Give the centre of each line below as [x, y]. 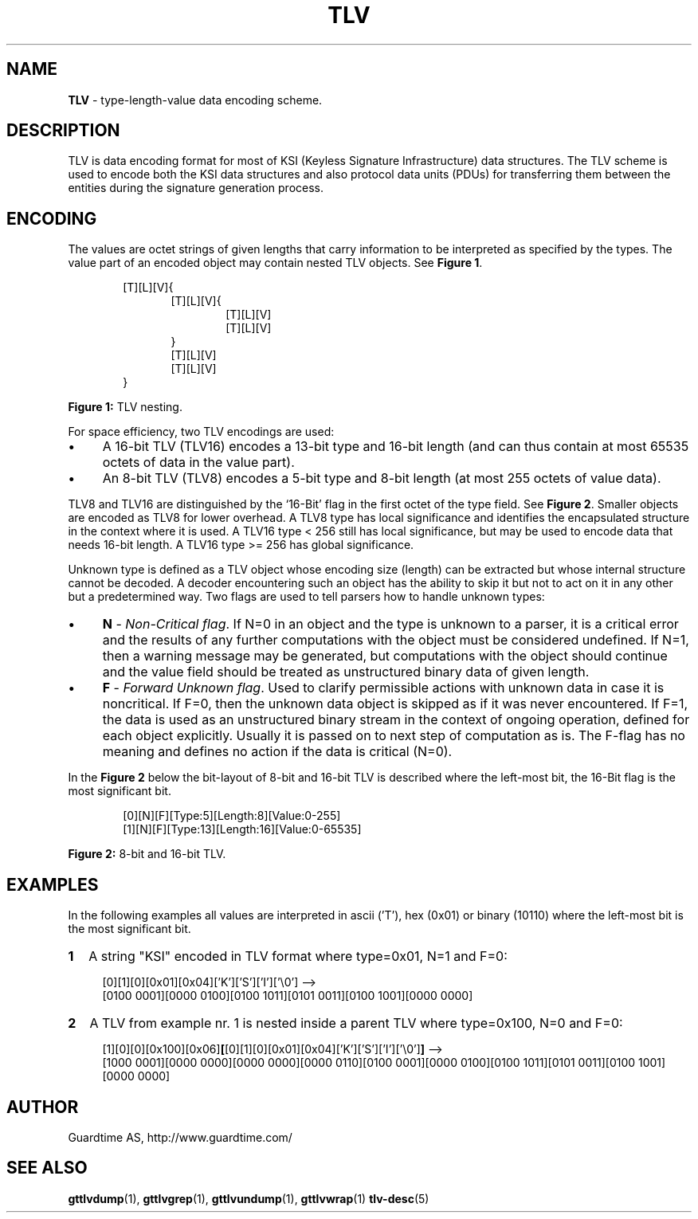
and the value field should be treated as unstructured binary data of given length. [346, 672]
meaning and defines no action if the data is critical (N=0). [277, 752]
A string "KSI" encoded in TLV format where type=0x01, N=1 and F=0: [298, 956]
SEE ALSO [47, 1168]
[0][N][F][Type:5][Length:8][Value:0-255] [232, 816]
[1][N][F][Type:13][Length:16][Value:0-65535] [242, 829]
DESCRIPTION [63, 131]
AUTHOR [43, 1107]
